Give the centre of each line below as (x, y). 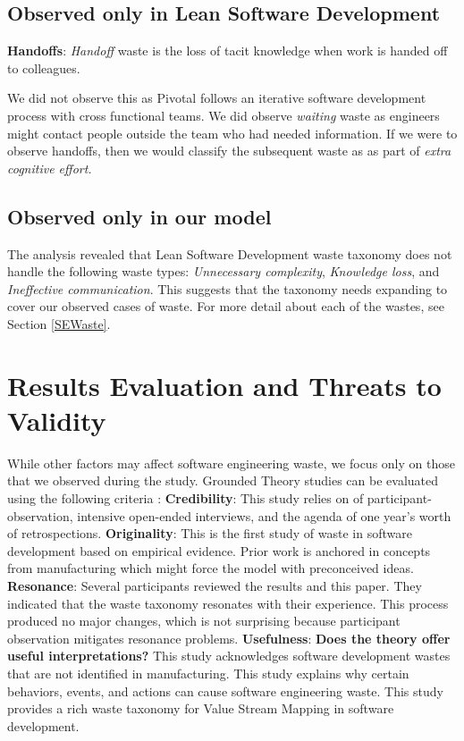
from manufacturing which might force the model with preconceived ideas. (211, 568)
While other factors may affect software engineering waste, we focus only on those (231, 463)
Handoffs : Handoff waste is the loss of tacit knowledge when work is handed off (228, 51)
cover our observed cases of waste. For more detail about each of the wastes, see (226, 306)
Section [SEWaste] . (59, 323)
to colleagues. (44, 67)
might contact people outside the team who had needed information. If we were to (232, 133)
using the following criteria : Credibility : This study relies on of (186, 498)
